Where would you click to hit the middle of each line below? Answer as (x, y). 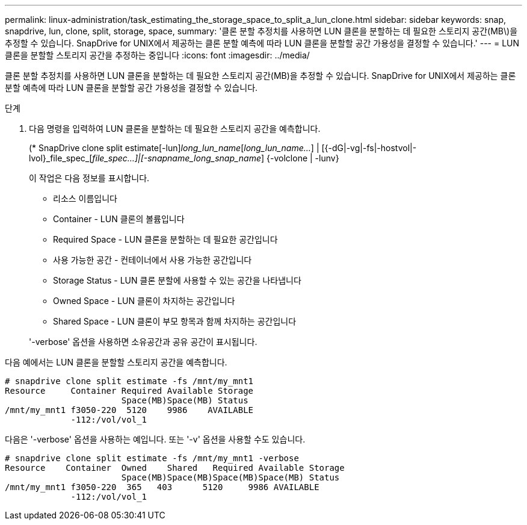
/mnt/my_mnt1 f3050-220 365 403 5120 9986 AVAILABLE (162, 487)
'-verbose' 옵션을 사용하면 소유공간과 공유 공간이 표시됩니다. (143, 342)
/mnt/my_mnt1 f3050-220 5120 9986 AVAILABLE (129, 410)
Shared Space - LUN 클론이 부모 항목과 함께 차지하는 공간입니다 (175, 321)
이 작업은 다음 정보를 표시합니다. (89, 178)
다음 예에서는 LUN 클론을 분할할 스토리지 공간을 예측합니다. (116, 362)
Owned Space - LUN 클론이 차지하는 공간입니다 (144, 301)
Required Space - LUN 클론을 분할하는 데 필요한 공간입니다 (165, 239)
